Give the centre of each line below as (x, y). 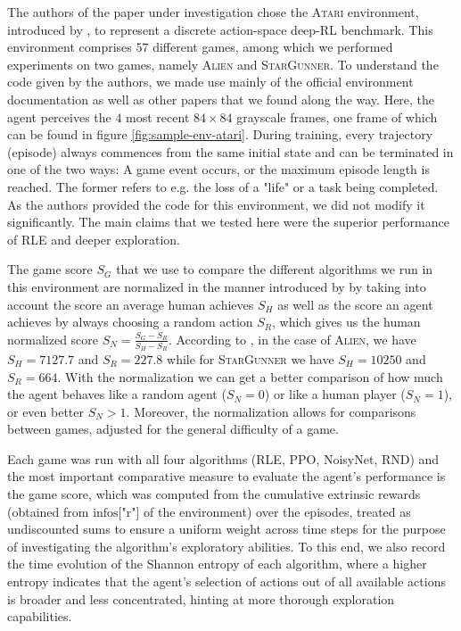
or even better (46, 411)
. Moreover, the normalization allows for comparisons (271, 411)
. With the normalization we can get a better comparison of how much (250, 376)
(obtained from (48, 511)
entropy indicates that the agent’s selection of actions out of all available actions (226, 581)
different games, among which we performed (273, 47)
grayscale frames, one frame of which (337, 116)
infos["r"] (116, 513)
